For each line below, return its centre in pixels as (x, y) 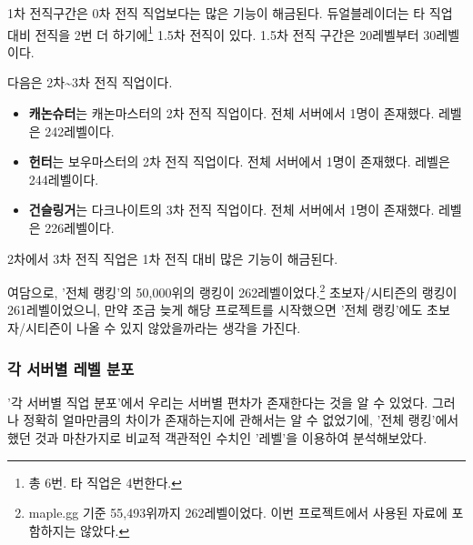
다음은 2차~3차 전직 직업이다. (90, 82)
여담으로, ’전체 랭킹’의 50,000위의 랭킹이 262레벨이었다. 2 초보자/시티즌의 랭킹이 (232, 291)
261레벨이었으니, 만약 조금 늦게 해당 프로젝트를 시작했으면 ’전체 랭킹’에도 (215, 310)
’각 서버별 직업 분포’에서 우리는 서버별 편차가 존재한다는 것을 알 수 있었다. (218, 402)
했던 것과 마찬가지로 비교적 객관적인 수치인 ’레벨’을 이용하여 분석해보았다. (217, 438)
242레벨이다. (80, 131)
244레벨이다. (64, 179)
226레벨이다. (80, 227)
